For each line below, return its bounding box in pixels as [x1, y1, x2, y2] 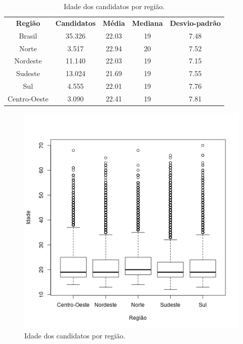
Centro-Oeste [8, 93, 49, 104]
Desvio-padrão [170, 17, 221, 28]
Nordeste [14, 55, 42, 66]
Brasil [19, 30, 37, 41]
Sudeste [16, 68, 40, 79]
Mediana [132, 17, 163, 28]
